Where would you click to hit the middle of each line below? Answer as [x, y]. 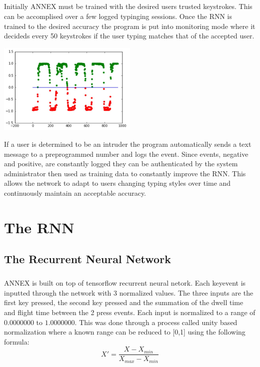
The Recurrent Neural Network [87, 259]
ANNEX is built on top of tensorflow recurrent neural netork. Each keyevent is [125, 283]
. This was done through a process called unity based [156, 322]
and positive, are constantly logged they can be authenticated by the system [121, 164]
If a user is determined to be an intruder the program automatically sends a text [128, 144]
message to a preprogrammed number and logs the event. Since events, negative [126, 154]
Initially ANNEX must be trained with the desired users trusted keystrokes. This [128, 6]
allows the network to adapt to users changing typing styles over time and [117, 183]
